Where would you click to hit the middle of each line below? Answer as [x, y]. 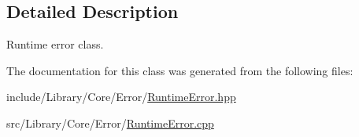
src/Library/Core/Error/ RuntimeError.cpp [110, 123]
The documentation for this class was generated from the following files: [180, 70]
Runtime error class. [55, 44]
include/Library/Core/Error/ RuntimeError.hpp [121, 97]
